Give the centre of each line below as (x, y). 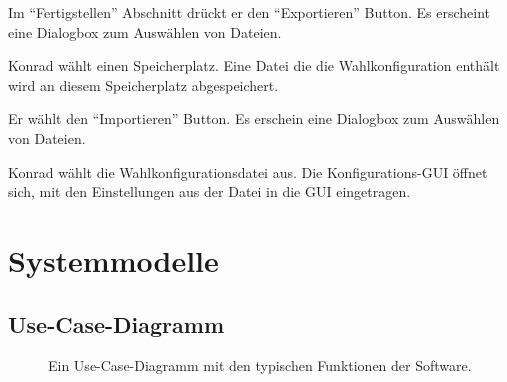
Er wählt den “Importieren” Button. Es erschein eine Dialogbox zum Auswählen (254, 118)
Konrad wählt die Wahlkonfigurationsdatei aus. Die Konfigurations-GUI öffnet (248, 171)
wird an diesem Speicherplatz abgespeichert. (143, 84)
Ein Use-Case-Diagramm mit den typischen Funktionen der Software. (260, 365)
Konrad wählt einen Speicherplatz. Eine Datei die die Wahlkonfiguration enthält (254, 65)
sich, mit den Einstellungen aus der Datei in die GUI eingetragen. (209, 191)
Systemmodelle (113, 259)
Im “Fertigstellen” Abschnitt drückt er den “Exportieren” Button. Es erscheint (249, 12)
